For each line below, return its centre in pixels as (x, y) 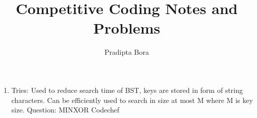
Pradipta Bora (127, 52)
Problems (127, 28)
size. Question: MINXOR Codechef (65, 110)
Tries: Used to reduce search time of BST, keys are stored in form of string (127, 90)
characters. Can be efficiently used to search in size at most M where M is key (132, 100)
